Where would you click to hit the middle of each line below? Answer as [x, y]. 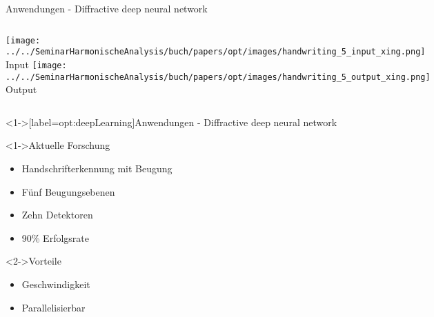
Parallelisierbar [53, 307]
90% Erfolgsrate [55, 237]
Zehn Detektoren [57, 215]
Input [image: [36, 64]
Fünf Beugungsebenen [68, 191]
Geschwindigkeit [56, 284]
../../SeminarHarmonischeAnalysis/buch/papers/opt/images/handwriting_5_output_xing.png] [218, 77]
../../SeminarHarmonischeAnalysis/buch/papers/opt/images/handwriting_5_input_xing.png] [216, 52]
